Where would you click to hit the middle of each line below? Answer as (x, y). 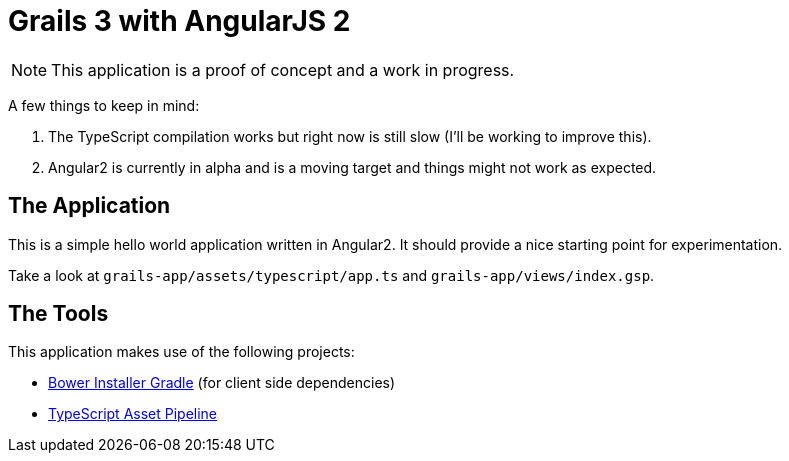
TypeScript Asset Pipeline (133, 414)
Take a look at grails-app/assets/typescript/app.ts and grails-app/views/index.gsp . (331, 275)
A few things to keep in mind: (104, 105)
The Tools (58, 314)
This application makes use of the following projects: (181, 352)
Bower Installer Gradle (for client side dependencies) (222, 383)
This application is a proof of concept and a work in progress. (283, 69)
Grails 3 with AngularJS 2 (179, 21)
